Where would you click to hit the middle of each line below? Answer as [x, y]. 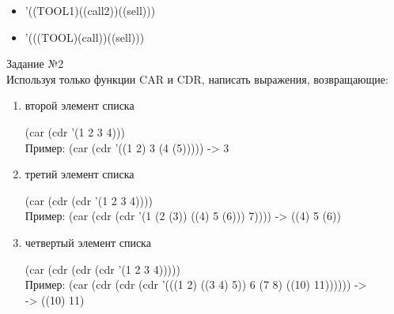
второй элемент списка [80, 105]
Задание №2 [35, 64]
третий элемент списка [80, 174]
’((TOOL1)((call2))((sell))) [90, 10]
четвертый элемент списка [88, 242]
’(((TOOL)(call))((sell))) [85, 37]
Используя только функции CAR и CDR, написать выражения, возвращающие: [197, 78]
